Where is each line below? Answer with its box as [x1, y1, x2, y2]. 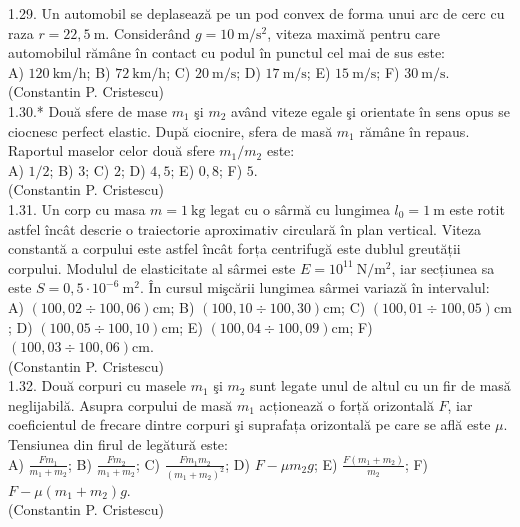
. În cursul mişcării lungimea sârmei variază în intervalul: [139, 277, 490, 298]
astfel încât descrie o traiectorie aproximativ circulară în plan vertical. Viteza [8, 218, 481, 239]
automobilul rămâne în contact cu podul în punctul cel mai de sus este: [8, 42, 445, 63]
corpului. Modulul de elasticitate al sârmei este [8, 257, 296, 278]
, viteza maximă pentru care [267, 22, 440, 43]
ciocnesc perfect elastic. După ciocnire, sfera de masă [8, 120, 333, 141]
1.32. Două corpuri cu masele [8, 375, 187, 396]
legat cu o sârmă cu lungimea [210, 198, 390, 219]
